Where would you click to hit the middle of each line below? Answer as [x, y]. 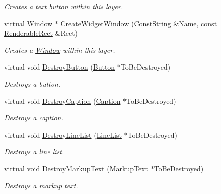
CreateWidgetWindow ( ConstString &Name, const [139, 23]
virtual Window [28, 23]
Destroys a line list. [34, 151]
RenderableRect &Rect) [41, 33]
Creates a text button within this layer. [64, 6]
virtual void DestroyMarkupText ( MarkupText [76, 168]
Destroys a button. [32, 83]
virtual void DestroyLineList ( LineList [63, 134]
